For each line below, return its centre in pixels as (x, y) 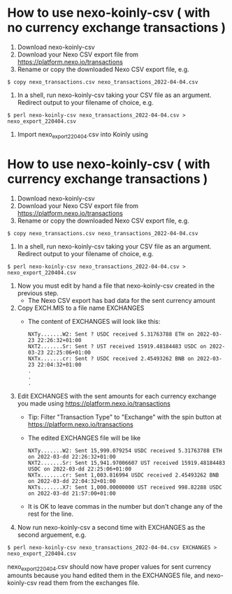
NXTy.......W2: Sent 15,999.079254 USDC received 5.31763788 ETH (125, 451)
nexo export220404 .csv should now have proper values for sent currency (109, 567)
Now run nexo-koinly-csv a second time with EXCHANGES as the (111, 527)
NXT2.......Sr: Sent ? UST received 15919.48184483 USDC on (117, 346)
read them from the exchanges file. (89, 583)
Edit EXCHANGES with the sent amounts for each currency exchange (117, 396)
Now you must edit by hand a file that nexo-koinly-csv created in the (116, 285)
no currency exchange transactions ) (117, 28)
